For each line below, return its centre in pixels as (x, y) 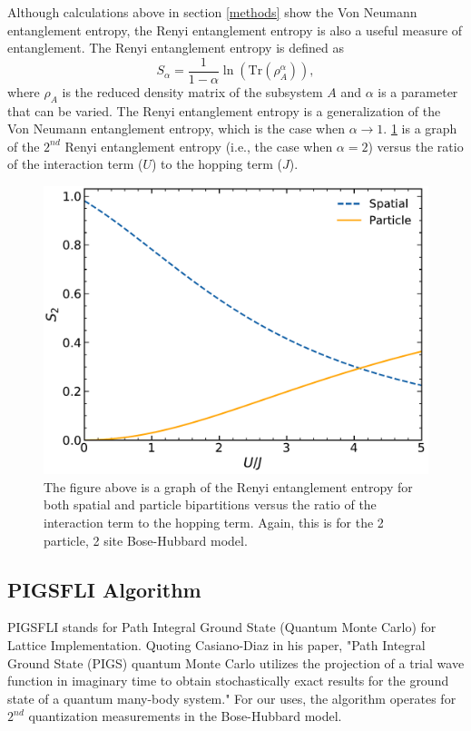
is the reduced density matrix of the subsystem (192, 91)
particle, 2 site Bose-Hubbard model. (146, 540)
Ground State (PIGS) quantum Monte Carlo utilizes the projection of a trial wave (236, 662)
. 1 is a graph (420, 128)
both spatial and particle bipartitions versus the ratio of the (210, 504)
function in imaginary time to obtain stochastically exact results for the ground (228, 681)
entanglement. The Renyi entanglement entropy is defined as (176, 48)
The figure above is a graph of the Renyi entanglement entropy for (228, 486)
